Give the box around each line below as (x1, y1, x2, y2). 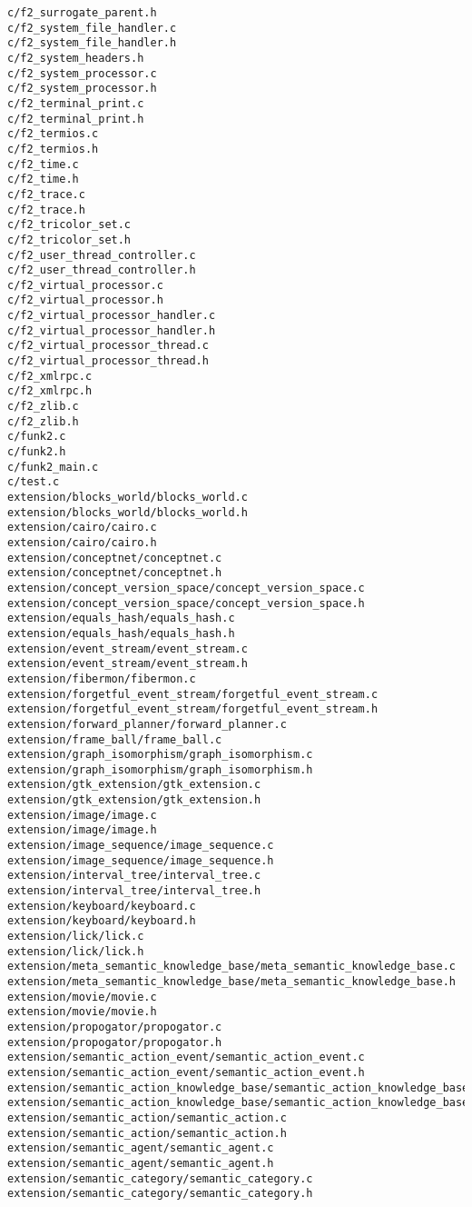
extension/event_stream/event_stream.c (7, 642, 248, 655)
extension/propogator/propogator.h (7, 1035, 222, 1049)
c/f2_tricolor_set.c (7, 218, 132, 232)
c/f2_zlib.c (7, 400, 79, 414)
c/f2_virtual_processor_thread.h (7, 354, 209, 368)
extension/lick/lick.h (7, 944, 144, 958)
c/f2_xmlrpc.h (7, 384, 93, 398)
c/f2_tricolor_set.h (7, 233, 132, 246)
